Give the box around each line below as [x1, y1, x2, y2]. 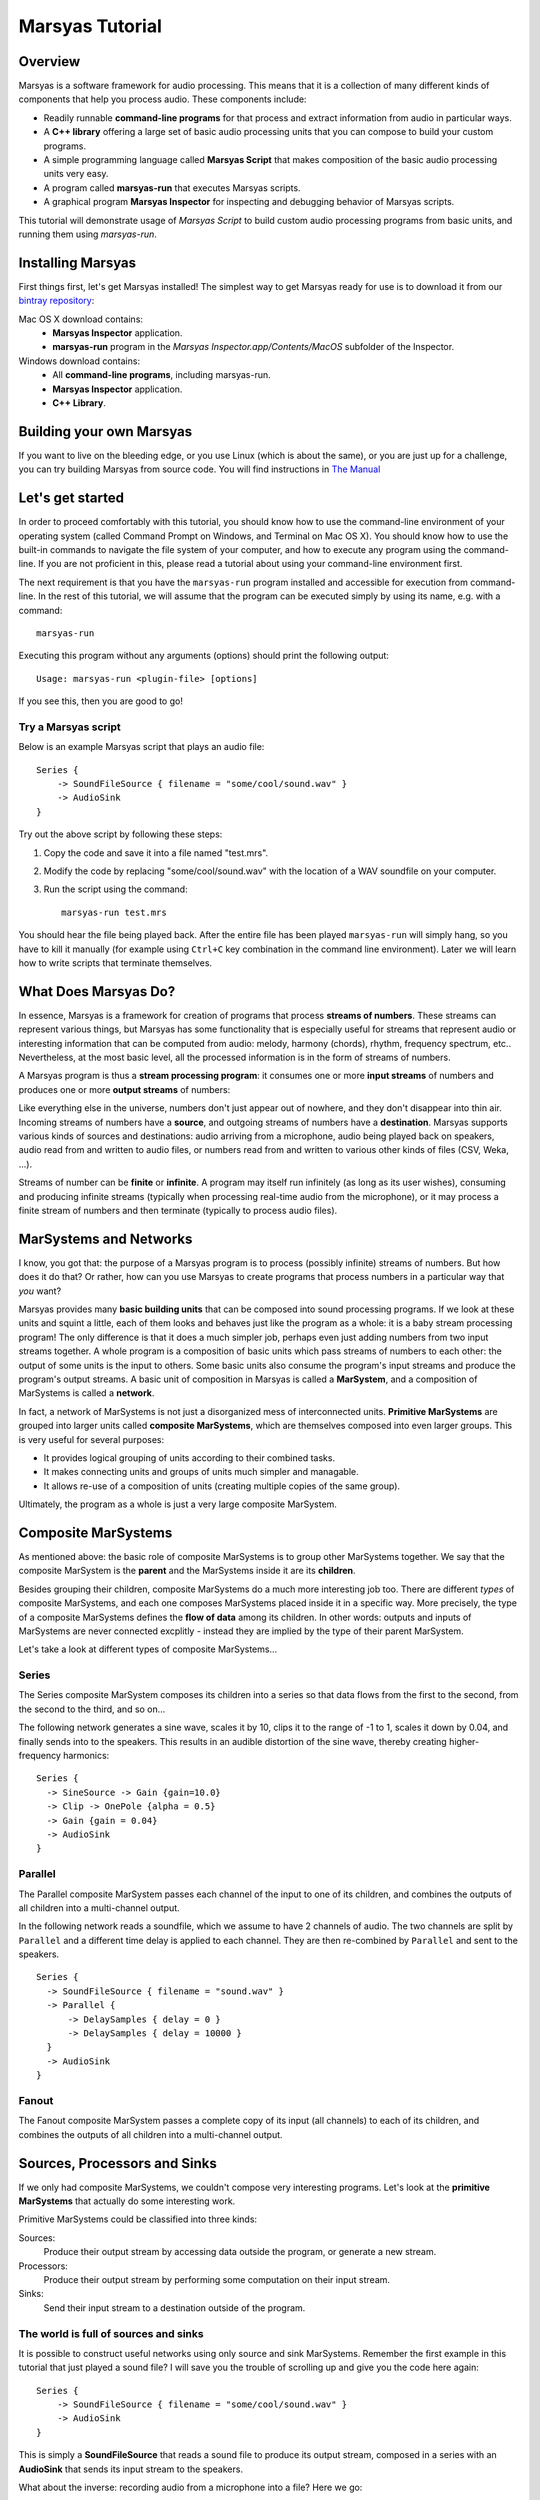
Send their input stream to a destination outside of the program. [43, 2301, 306, 2314]
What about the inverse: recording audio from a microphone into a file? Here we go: [18, 2481, 363, 2494]
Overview [18, 53, 81, 70]
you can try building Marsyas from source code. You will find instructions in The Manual [18, 463, 381, 475]
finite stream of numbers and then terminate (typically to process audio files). [18, 1204, 338, 1216]
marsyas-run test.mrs [61, 906, 167, 918]
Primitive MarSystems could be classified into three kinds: [18, 2213, 258, 2225]
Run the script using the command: [43, 883, 189, 895]
